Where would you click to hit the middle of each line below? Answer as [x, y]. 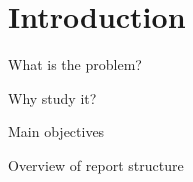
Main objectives [56, 131]
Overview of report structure [96, 164]
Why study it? [52, 97]
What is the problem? [75, 64]
